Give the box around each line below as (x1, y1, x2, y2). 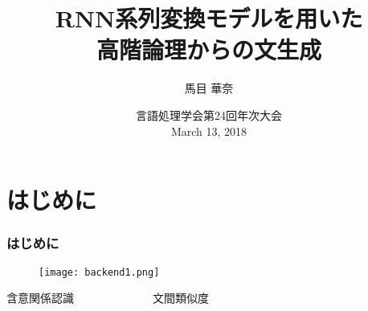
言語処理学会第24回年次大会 (136, 106, 282, 123)
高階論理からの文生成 (96, 33, 321, 66)
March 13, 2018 (170, 122, 247, 139)
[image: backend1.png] (39, 266, 160, 278)
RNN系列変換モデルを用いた (55, 2, 363, 35)
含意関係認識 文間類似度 (6, 289, 209, 306)
